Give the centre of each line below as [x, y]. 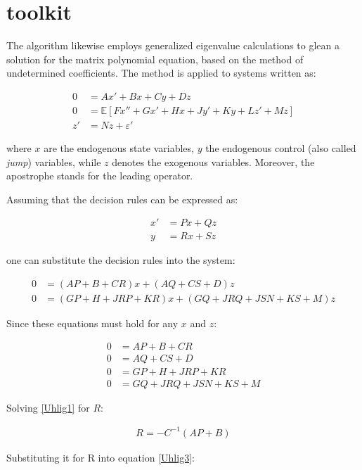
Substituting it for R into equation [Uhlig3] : [101, 457]
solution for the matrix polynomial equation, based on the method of [155, 59]
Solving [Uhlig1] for [48, 407]
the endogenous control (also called [281, 148]
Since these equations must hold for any [92, 323]
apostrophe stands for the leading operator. [100, 176]
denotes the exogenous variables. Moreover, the [213, 161]
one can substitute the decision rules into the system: [121, 260]
